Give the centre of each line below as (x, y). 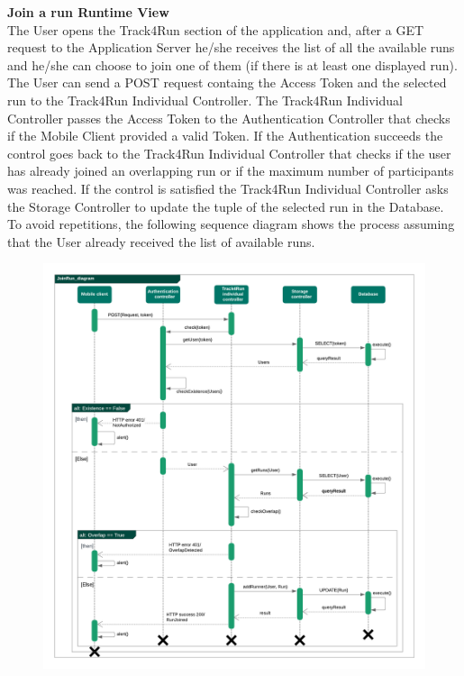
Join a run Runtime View (88, 12)
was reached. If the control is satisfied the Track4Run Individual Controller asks (228, 188)
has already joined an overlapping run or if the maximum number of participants (231, 171)
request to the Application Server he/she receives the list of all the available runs (231, 47)
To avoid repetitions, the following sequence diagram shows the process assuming (231, 224)
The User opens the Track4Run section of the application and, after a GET (216, 29)
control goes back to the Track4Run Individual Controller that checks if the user (229, 153)
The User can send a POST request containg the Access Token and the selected (227, 82)
